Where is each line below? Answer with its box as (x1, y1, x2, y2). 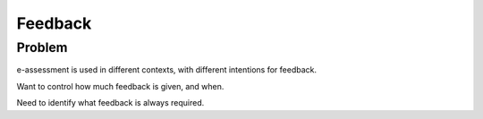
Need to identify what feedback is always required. (16, 98, 205, 108)
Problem (16, 39, 68, 55)
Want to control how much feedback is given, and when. (16, 81, 225, 91)
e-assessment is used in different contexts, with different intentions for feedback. (16, 64, 318, 75)
